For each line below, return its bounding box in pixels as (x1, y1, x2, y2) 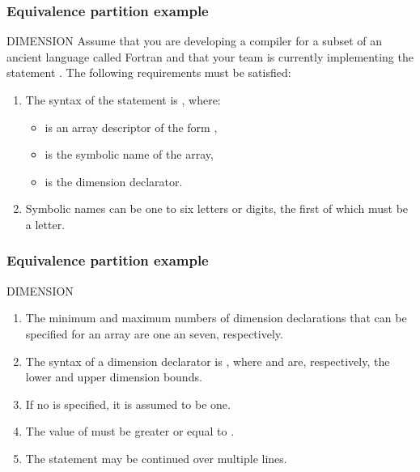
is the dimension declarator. (45, 172, 183, 189)
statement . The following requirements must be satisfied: (6, 64, 291, 81)
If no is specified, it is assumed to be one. (25, 395, 231, 412)
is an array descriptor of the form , (45, 118, 218, 135)
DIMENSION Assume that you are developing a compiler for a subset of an (6, 32, 382, 49)
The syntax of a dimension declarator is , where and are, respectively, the (25, 352, 390, 369)
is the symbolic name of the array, (45, 146, 214, 163)
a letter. (25, 215, 66, 232)
